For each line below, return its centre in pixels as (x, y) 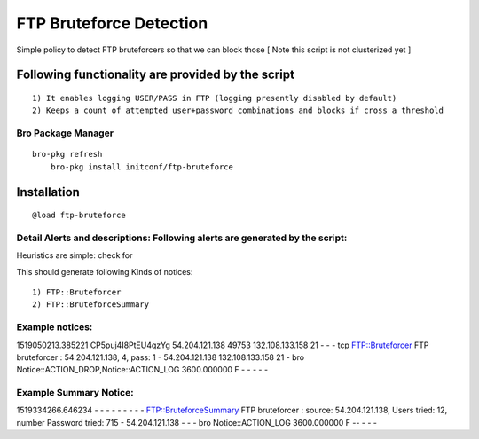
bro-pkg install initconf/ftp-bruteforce (142, 167)
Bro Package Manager (65, 133)
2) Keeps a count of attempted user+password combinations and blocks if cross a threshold (238, 110)
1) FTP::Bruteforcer (77, 292)
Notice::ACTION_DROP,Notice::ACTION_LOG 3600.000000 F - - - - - (142, 370)
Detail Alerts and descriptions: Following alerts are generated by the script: (182, 238)
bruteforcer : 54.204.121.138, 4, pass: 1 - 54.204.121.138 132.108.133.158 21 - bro (161, 357)
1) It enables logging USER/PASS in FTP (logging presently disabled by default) (215, 98)
